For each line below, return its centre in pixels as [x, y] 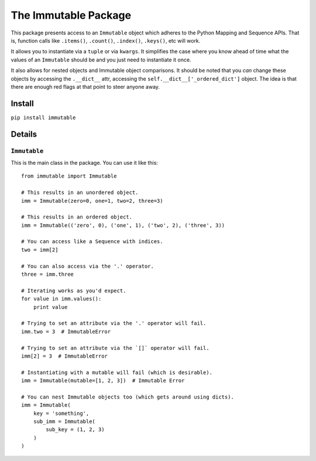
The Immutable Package [71, 15]
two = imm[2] [40, 249]
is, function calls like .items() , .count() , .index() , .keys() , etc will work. [106, 40]
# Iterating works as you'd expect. [74, 290]
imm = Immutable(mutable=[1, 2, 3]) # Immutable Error [103, 381]
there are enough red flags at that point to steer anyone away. [85, 86]
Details [24, 134]
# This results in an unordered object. [80, 193]
